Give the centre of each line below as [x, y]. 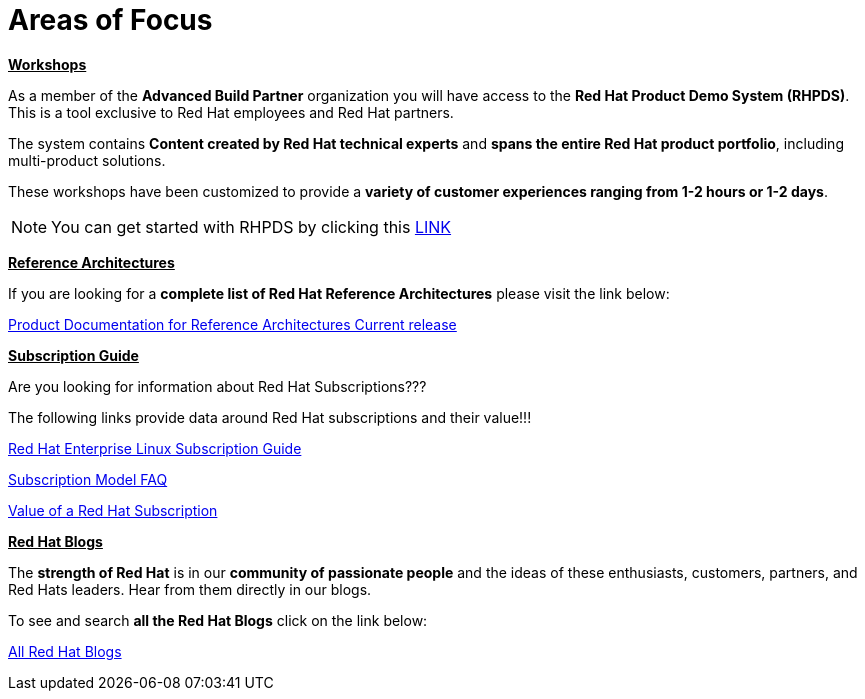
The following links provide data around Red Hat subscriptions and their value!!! [270, 417]
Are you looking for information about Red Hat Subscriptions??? [217, 386]
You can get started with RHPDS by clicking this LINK [251, 226]
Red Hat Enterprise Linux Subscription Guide [155, 448]
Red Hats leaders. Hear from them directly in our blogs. [190, 589]
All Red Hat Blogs [65, 651]
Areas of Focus [110, 20]
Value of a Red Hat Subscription [113, 510]
